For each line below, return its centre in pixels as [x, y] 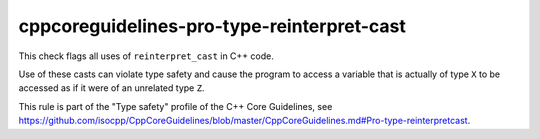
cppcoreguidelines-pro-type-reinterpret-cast [212, 26]
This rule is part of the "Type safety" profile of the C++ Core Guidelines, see [175, 106]
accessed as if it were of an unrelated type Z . [111, 88]
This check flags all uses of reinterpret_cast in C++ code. [146, 56]
